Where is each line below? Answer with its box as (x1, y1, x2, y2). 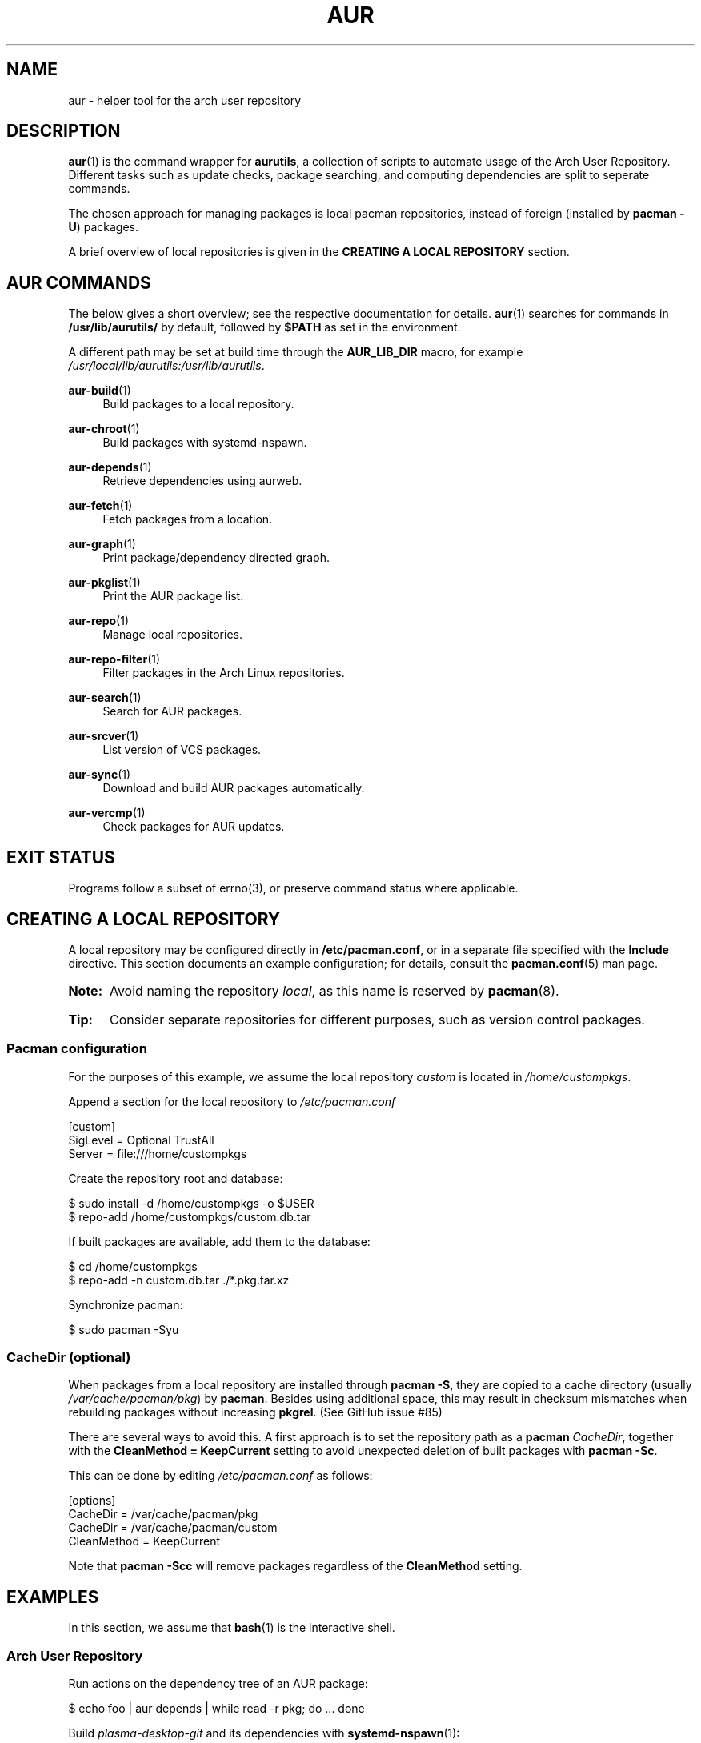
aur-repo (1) (68, 614, 130, 628)
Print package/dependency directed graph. (102, 551, 330, 565)
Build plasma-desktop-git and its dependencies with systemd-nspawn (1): (68, 1726, 460, 1741)
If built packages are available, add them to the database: (68, 1234, 371, 1248)
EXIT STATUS (6, 847, 115, 867)
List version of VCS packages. (102, 743, 262, 757)
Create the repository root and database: (68, 1171, 283, 1185)
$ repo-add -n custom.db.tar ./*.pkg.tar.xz (68, 1272, 290, 1287)
